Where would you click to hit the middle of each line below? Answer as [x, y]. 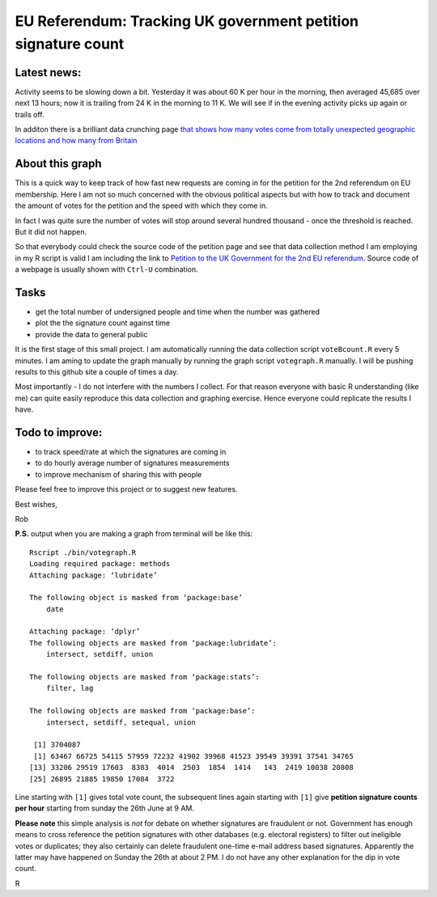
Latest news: [48, 72]
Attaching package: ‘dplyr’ [85, 632]
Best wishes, [36, 504]
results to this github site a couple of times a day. [97, 371]
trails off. [30, 114]
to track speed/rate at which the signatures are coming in [131, 452]
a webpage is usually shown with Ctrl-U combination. [106, 269]
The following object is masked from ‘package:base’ [136, 598]
